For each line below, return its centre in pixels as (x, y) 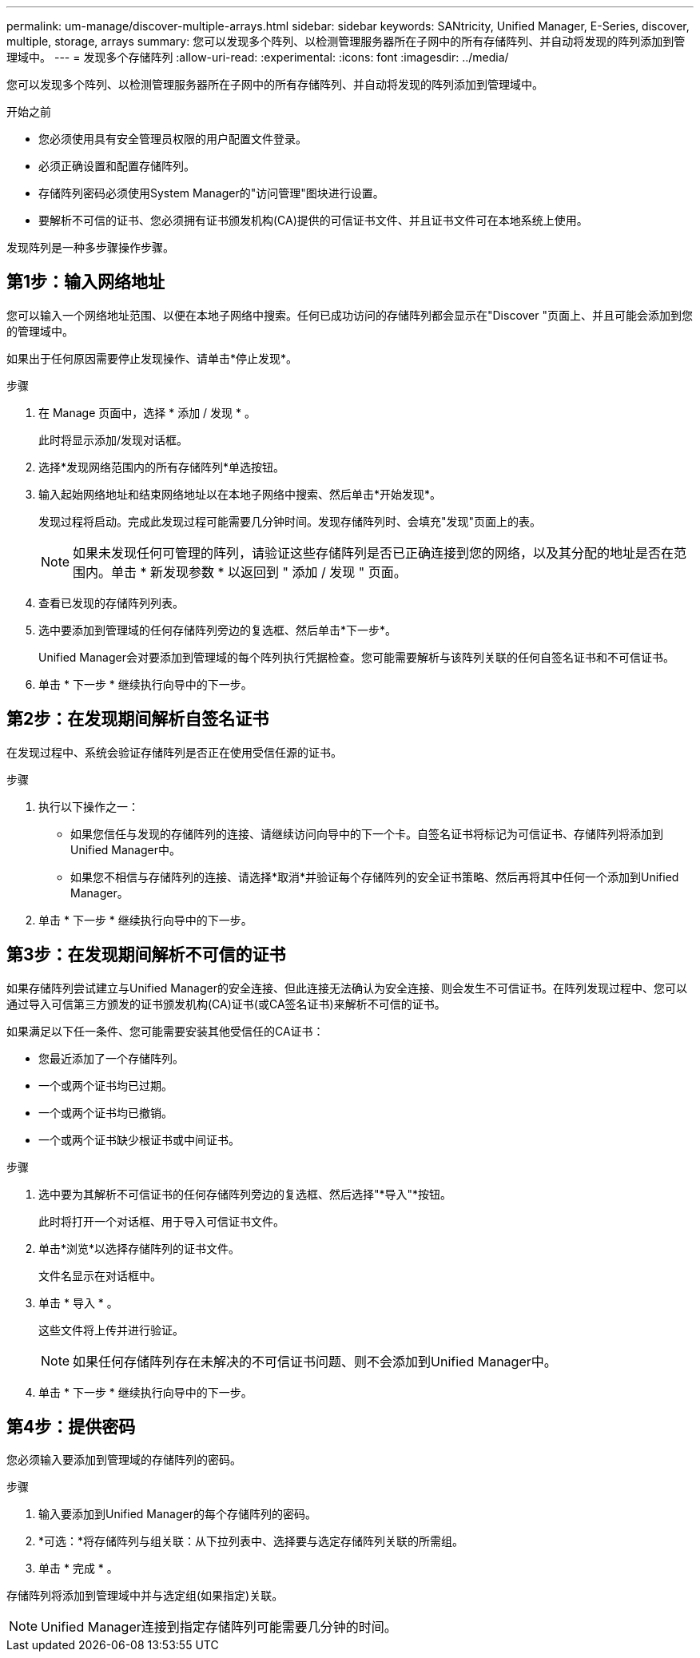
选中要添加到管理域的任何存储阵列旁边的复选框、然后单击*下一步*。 (218, 630)
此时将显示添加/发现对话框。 (113, 439)
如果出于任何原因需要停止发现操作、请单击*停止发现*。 (152, 358)
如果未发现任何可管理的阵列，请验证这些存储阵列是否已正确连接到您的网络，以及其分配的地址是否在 (374, 553)
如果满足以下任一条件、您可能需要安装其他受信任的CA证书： (165, 1031)
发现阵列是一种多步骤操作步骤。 (90, 247)
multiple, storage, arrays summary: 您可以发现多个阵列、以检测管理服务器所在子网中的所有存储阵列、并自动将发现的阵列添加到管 (346, 41)
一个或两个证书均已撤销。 (105, 1112)
